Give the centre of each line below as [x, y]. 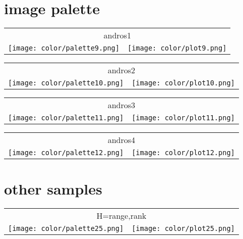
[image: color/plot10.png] [183, 83]
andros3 [121, 105]
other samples [53, 189]
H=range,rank [121, 216]
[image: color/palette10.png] [66, 83]
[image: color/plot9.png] [177, 48]
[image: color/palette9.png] [64, 48]
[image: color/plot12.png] [183, 153]
